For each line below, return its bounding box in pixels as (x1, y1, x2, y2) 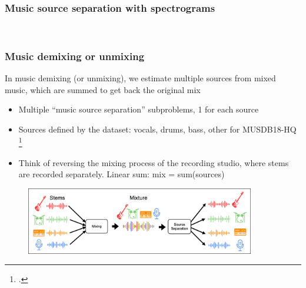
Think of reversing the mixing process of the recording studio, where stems (18, 156, 289, 168)
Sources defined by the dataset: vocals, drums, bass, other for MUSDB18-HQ (18, 123, 297, 135)
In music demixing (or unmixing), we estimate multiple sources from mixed (5, 72, 276, 84)
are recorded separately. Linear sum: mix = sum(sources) (18, 168, 225, 180)
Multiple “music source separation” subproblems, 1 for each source (18, 103, 259, 115)
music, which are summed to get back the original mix (5, 83, 201, 95)
